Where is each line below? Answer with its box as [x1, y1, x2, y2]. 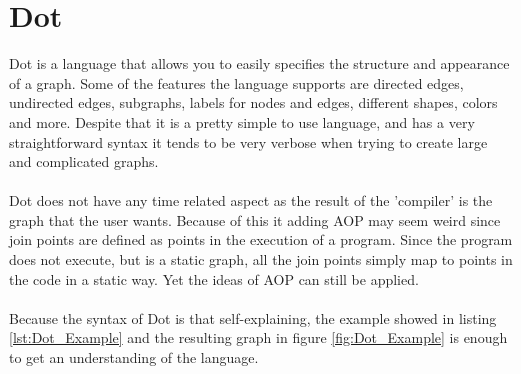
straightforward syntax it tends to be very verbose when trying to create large [9, 131, 488, 152]
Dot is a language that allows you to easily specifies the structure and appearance [9, 53, 510, 74]
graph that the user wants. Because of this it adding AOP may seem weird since [9, 209, 501, 230]
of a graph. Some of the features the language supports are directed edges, [9, 72, 464, 93]
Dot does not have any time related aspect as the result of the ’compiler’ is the [9, 190, 493, 211]
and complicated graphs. [9, 151, 159, 172]
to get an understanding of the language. [9, 347, 259, 368]
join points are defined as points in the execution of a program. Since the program [9, 229, 513, 250]
